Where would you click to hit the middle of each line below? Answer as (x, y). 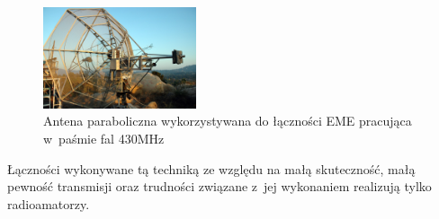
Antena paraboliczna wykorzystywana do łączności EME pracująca (228, 121)
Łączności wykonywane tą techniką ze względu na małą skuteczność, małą (211, 168)
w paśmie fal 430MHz (104, 138)
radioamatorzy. (49, 203)
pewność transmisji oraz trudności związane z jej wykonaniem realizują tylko (219, 186)
